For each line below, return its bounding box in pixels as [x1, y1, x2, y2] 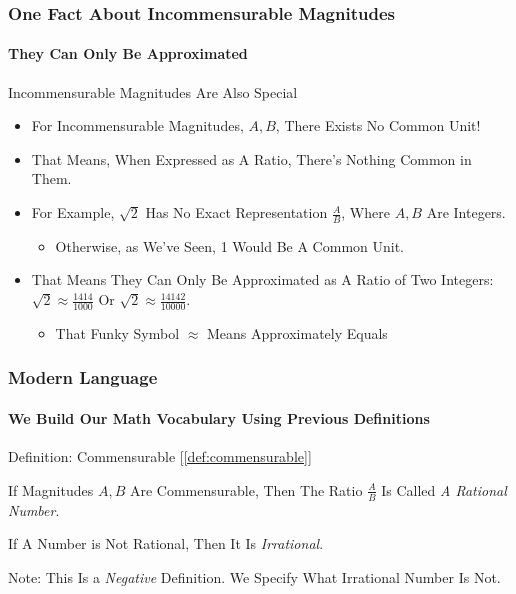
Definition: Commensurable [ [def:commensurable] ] [8, 446, 312, 467]
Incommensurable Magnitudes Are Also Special [8, 81, 298, 102]
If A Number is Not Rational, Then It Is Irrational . [8, 533, 324, 554]
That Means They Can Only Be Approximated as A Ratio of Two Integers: [31, 269, 494, 290]
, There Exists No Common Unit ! [275, 115, 481, 136]
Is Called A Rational [381, 479, 507, 500]
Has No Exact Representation [145, 202, 328, 223]
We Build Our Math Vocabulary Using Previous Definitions [8, 407, 430, 428]
